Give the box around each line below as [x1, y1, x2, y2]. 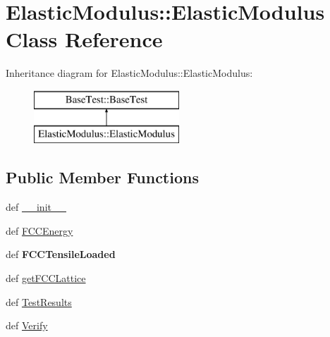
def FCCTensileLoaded [6, 247, 116, 262]
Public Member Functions [6, 166, 199, 188]
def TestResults [6, 294, 72, 309]
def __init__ [6, 200, 66, 214]
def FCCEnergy [6, 223, 73, 238]
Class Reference [6, 25, 163, 54]
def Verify [6, 318, 48, 333]
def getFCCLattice [6, 271, 86, 286]
